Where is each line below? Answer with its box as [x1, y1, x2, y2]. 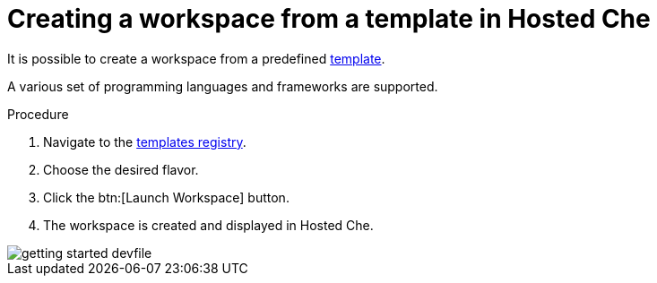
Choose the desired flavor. [43, 161, 199, 177]
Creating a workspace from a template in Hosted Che [7, 4, 651, 34]
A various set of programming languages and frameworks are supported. [7, 78, 438, 94]
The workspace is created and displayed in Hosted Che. [43, 217, 374, 233]
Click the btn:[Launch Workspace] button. [43, 189, 290, 205]
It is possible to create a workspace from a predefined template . [7, 50, 385, 66]
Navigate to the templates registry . [43, 133, 246, 150]
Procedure [7, 106, 69, 122]
